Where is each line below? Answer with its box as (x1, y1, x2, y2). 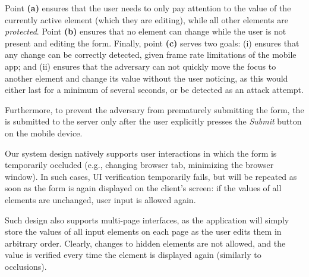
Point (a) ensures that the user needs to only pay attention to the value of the (5, 2, 291, 14)
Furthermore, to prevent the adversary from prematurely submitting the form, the (5, 103, 304, 116)
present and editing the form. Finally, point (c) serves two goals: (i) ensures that (5, 36, 299, 49)
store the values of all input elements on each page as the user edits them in (5, 225, 282, 238)
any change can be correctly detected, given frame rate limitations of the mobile (5, 48, 297, 61)
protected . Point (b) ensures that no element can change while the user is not (5, 25, 286, 38)
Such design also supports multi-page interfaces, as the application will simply (5, 213, 289, 226)
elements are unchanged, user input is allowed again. (5, 193, 196, 206)
